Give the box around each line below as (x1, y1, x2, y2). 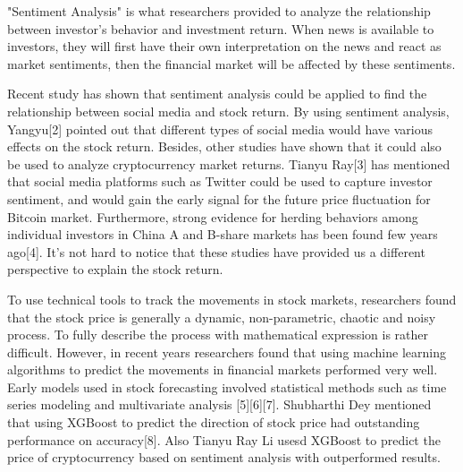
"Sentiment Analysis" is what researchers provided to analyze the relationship (7, 2, 431, 20)
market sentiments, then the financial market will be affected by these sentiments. (7, 54, 456, 73)
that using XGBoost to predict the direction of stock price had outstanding (7, 413, 420, 432)
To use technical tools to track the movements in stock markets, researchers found (7, 289, 457, 308)
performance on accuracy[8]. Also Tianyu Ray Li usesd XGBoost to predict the (7, 430, 441, 449)
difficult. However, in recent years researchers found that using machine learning (7, 342, 446, 361)
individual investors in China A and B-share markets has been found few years (7, 225, 438, 244)
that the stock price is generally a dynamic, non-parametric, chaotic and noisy (7, 307, 436, 326)
